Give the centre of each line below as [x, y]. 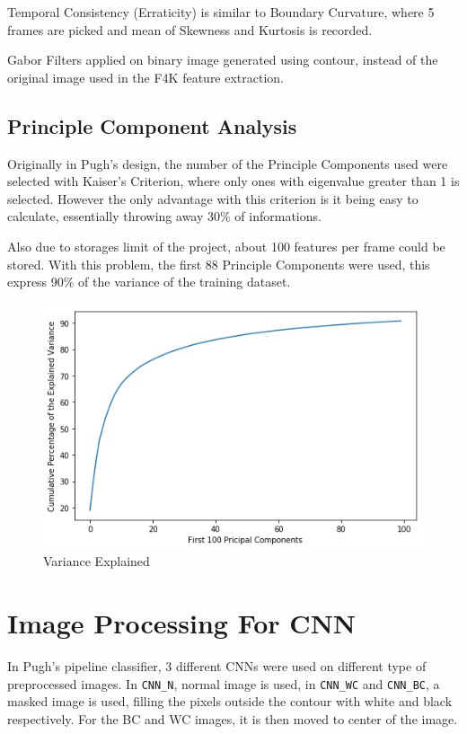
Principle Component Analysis [152, 125]
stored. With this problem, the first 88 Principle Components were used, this [219, 264]
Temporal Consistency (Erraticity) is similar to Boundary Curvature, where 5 [221, 12]
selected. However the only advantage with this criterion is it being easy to [213, 198]
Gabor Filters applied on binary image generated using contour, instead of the [223, 60]
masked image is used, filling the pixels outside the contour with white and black [230, 701]
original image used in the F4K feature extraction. [146, 77]
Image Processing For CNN [182, 623]
